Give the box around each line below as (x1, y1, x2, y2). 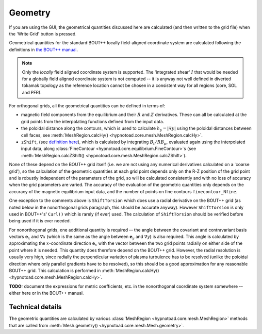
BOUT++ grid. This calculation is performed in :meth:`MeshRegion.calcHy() (9, 267, 160, 274)
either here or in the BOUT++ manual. (9, 290, 84, 296)
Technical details (9, 303, 62, 311)
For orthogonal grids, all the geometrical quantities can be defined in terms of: (9, 103, 165, 109)
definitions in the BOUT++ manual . (9, 47, 78, 52)
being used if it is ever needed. (9, 218, 71, 224)
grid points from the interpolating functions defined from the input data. (21, 118, 164, 124)
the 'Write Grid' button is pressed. (9, 31, 77, 36)
